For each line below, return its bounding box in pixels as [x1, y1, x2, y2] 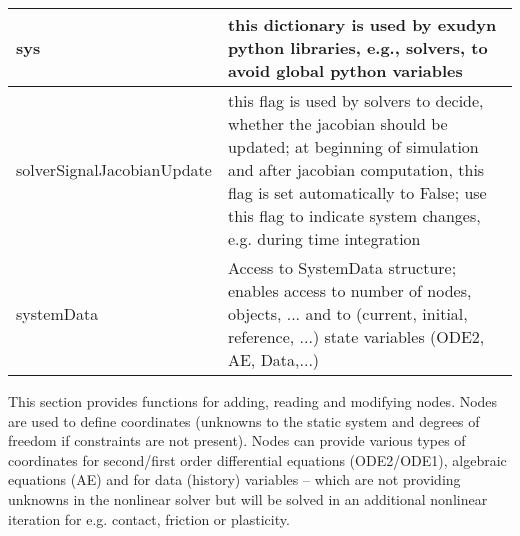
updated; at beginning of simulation [227, 135, 479, 158]
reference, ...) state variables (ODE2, [227, 325, 485, 348]
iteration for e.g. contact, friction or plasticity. [8, 508, 290, 529]
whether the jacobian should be [227, 112, 448, 135]
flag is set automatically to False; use [227, 181, 487, 204]
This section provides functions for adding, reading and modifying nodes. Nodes [8, 391, 498, 411]
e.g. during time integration [227, 227, 421, 250]
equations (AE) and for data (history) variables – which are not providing [8, 469, 461, 490]
